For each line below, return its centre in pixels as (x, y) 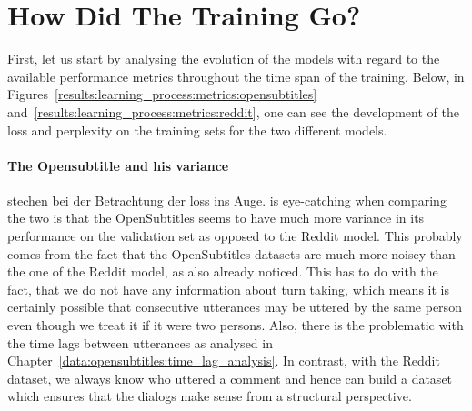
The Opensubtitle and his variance (118, 165)
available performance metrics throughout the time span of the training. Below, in (236, 76)
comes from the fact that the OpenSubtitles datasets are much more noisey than (231, 253)
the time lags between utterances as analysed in (140, 342)
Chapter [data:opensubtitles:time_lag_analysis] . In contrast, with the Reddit (224, 361)
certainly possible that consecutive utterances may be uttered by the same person (235, 307)
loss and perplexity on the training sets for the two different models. (197, 130)
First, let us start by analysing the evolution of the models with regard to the (224, 59)
